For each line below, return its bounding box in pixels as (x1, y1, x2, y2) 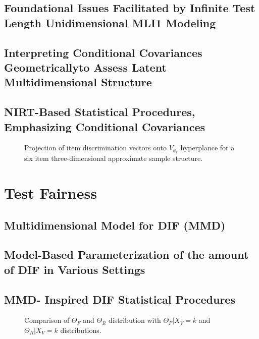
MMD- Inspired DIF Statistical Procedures (4, 291, 235, 307)
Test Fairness (4, 182, 97, 203)
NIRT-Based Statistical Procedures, (4, 104, 195, 120)
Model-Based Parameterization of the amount (4, 247, 249, 262)
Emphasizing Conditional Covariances (4, 119, 205, 134)
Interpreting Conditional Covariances (4, 44, 202, 60)
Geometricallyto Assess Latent (4, 59, 167, 75)
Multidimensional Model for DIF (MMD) (4, 217, 226, 233)
